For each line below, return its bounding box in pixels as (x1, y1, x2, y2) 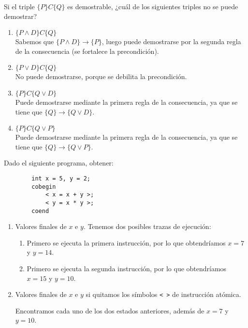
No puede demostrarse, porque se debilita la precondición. (15, 71, 187, 82)
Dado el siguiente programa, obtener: (4, 158, 114, 168)
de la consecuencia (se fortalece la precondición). (15, 46, 159, 56)
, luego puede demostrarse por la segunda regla (102, 36, 241, 47)
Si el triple (4, 1, 35, 11)
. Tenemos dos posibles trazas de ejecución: (83, 221, 211, 231)
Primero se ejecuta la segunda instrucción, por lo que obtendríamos (27, 263, 227, 273)
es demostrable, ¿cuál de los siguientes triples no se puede (67, 1, 238, 11)
